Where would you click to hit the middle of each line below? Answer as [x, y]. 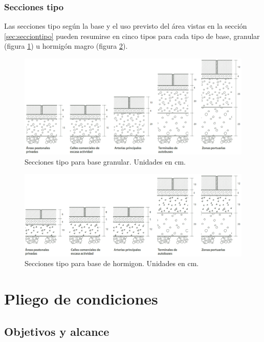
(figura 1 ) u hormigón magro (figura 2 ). [66, 46]
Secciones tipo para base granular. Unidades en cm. [105, 161]
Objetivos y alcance [57, 331]
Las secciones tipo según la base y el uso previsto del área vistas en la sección [126, 26]
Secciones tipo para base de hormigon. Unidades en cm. [112, 263]
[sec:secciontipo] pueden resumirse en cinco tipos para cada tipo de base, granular [132, 36]
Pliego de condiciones [81, 298]
